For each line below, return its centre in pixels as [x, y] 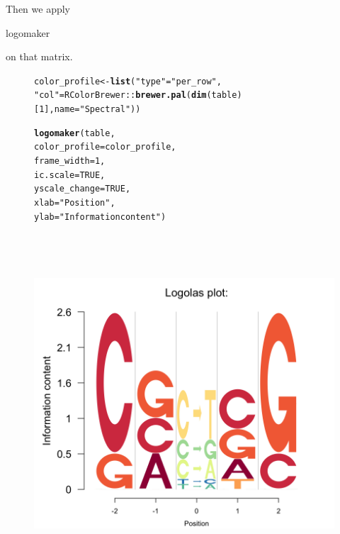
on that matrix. [39, 56]
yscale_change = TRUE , [83, 189]
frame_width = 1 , [70, 161]
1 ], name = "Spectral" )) [90, 110]
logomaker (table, [75, 133]
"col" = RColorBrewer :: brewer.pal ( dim [120, 95]
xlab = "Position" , [75, 203]
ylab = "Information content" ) [100, 217]
